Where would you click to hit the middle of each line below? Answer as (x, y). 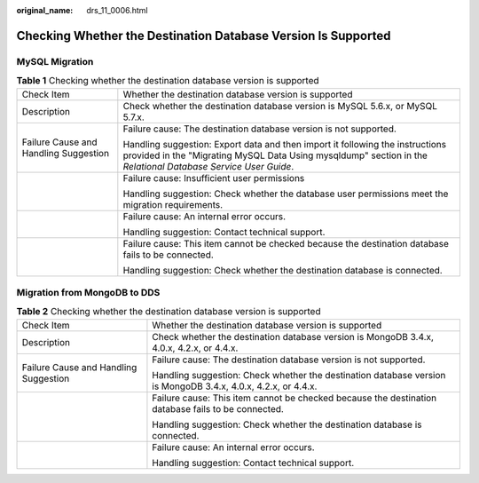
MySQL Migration (55, 61)
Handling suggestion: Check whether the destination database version (299, 375)
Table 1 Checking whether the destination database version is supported (168, 81)
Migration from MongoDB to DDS (88, 292)
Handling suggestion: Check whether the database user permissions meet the (286, 194)
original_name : (45, 10)
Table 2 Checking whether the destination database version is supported (169, 312)
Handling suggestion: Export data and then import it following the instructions (285, 144)
